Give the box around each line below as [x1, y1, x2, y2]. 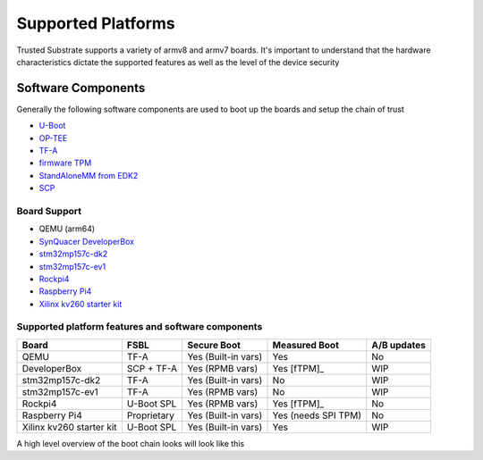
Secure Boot [187, 339, 241, 351]
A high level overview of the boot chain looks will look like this [16, 438, 245, 448]
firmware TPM [38, 157, 92, 169]
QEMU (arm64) [38, 223, 96, 234]
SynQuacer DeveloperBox [38, 236, 134, 247]
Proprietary [126, 409, 174, 422]
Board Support [16, 205, 82, 217]
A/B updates [371, 339, 427, 351]
